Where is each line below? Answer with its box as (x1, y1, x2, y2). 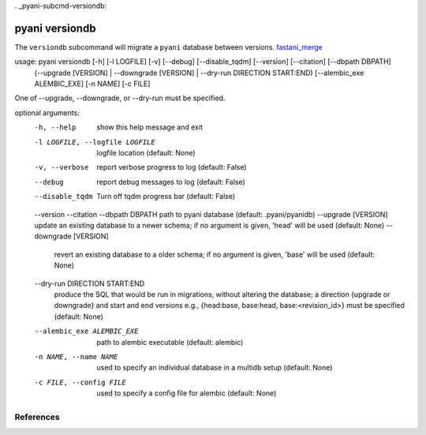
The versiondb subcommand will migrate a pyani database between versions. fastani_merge (14, 42, 323, 51)
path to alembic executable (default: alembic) (96, 337, 244, 347)
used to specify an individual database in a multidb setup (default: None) (96, 363, 333, 373)
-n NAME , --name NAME (34, 352, 118, 361)
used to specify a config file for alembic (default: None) (96, 388, 277, 398)
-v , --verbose (34, 163, 89, 172)
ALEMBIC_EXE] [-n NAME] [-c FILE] (34, 79, 151, 88)
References (14, 411, 60, 422)
